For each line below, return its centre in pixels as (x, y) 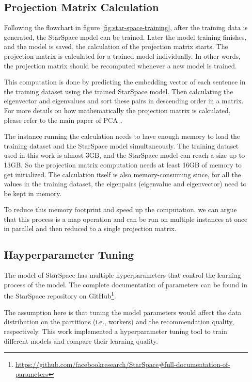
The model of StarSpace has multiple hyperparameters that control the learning (123, 275)
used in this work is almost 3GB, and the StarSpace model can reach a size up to (125, 155)
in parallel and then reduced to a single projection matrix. (90, 228)
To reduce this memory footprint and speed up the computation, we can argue (120, 209)
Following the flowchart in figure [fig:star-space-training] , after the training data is (126, 27)
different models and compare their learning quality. (81, 340)
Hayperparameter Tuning (69, 255)
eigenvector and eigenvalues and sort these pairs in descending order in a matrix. (124, 101)
